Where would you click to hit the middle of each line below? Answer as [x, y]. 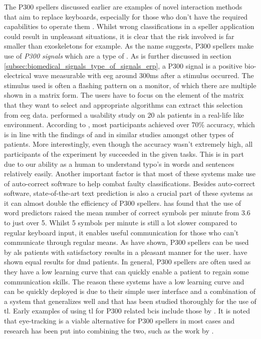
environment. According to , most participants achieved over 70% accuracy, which [129, 124]
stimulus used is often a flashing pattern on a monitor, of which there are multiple [130, 85]
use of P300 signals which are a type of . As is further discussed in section [118, 55]
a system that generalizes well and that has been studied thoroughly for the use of [130, 301]
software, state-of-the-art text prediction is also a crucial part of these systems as [128, 193]
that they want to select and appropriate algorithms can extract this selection [123, 104]
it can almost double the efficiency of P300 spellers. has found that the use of [123, 203]
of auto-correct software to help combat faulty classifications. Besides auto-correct [130, 183]
